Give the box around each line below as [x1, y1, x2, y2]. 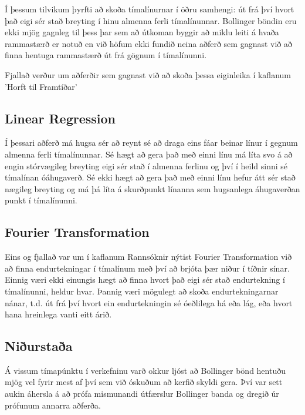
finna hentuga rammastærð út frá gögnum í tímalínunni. [5, 49, 207, 61]
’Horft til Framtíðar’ [5, 80, 77, 92]
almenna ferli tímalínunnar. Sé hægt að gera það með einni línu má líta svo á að [5, 148, 293, 160]
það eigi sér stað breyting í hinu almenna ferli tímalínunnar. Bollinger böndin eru [5, 14, 297, 26]
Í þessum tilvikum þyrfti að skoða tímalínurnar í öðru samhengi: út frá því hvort [5, 3, 294, 15]
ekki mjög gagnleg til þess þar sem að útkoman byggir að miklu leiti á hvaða [5, 26, 279, 38]
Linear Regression [5, 109, 116, 127]
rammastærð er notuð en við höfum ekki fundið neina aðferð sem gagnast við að [5, 37, 292, 49]
